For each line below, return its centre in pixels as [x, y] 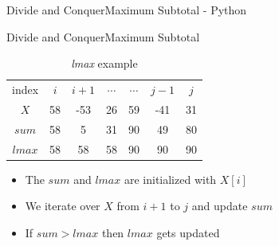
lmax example [104, 63]
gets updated [188, 232]
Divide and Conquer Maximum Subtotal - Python [127, 10]
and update [220, 206]
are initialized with [170, 179]
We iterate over [63, 206]
